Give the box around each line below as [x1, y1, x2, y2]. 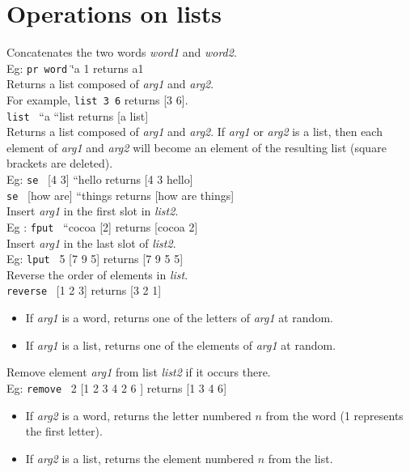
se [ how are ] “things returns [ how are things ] [6, 186, 235, 203]
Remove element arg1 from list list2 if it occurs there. [6, 364, 271, 381]
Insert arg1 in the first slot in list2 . [6, 202, 179, 219]
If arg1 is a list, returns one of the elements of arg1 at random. [25, 336, 336, 353]
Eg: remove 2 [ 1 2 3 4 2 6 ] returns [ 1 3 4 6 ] [6, 379, 227, 396]
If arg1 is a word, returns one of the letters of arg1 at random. [25, 309, 333, 326]
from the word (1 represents [265, 406, 404, 423]
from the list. [268, 449, 333, 466]
